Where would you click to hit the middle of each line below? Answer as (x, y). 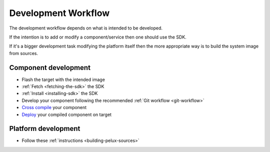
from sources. (24, 53)
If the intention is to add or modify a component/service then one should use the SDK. (98, 37)
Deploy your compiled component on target (67, 114)
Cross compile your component (54, 107)
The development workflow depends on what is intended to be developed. (86, 28)
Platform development (45, 129)
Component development (50, 67)
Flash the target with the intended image (63, 79)
